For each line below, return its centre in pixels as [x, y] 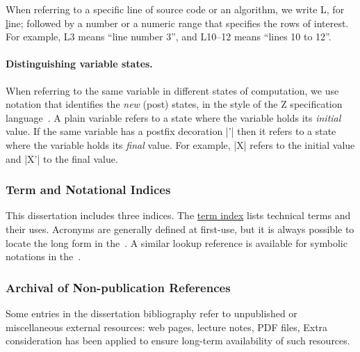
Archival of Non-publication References [118, 287]
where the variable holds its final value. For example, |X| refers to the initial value [180, 144]
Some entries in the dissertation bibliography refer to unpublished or [152, 313]
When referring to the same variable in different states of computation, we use [172, 90]
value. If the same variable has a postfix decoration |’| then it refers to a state [171, 131]
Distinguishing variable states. [79, 64]
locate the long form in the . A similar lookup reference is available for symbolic [177, 242]
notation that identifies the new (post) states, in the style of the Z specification [174, 104]
